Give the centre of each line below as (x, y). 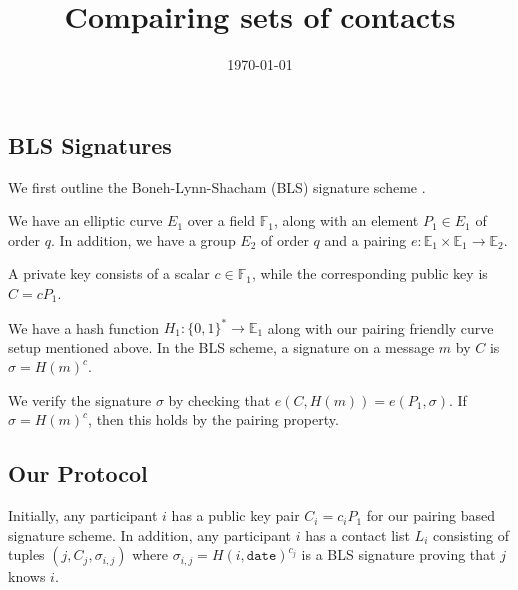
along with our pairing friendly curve (380, 327)
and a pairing (365, 239)
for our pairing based (430, 515)
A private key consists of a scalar (109, 273)
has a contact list (357, 534)
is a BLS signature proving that (398, 554)
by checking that (219, 399)
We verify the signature (80, 399)
